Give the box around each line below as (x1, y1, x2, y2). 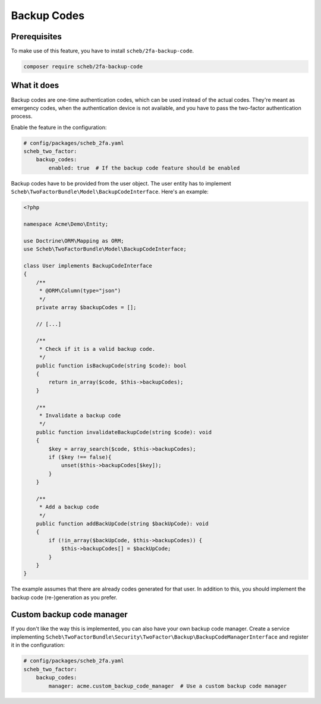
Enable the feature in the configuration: (11, 124, 107, 131)
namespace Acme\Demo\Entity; (23, 221, 109, 228)
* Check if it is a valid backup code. (39, 345, 156, 352)
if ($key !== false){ (48, 454, 112, 460)
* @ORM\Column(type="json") (39, 287, 121, 294)
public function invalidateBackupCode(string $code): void (36, 429, 212, 435)
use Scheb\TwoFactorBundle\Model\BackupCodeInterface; (23, 246, 187, 253)
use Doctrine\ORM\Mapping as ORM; (23, 237, 124, 244)
